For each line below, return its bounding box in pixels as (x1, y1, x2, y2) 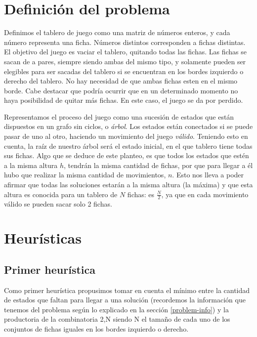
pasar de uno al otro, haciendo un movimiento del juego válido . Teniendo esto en (4, 131, 248, 141)
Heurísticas (4, 228, 82, 248)
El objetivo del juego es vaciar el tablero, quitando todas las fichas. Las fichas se (4, 46, 247, 57)
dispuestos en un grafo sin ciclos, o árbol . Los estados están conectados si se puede (4, 121, 253, 131)
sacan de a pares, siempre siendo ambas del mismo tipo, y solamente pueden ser (4, 56, 246, 66)
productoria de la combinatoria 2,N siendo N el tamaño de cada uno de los (4, 314, 230, 324)
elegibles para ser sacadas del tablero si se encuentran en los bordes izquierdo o (4, 66, 244, 76)
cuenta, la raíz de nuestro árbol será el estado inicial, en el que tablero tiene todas (4, 140, 253, 151)
